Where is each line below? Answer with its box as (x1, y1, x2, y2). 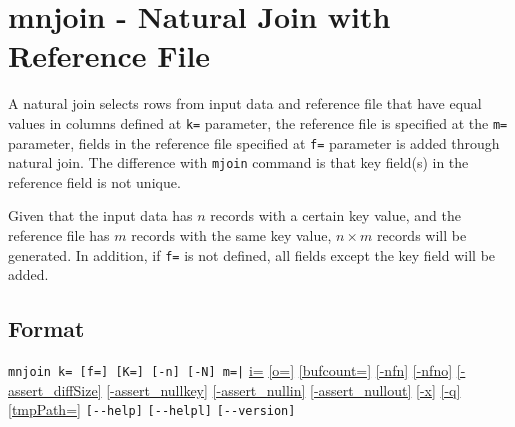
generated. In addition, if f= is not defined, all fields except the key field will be (8, 244, 496, 265)
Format (8, 313, 85, 344)
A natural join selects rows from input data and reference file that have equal (8, 93, 482, 114)
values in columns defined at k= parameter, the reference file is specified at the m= (8, 112, 508, 133)
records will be (376, 225, 467, 246)
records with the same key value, (131, 225, 332, 246)
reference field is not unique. (8, 171, 181, 192)
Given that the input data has (8, 205, 193, 226)
